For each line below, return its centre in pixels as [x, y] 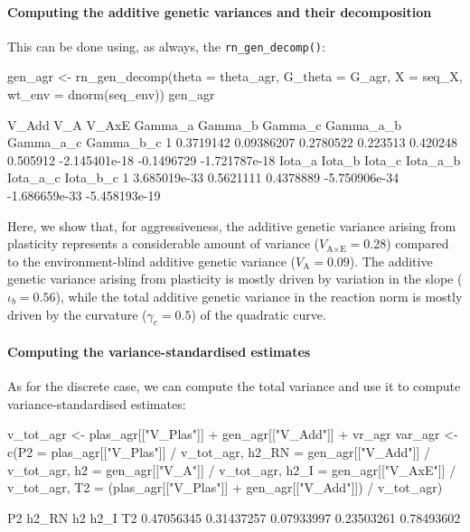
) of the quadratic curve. [258, 314]
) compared [418, 243]
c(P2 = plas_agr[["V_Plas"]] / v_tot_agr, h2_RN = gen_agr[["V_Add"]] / [219, 451]
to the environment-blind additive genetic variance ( [151, 261]
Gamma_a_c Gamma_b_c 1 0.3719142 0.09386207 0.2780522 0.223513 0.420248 [232, 142]
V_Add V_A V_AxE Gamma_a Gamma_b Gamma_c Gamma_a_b [205, 124]
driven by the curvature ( [77, 314]
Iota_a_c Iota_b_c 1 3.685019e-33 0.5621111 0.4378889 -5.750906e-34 [203, 177]
